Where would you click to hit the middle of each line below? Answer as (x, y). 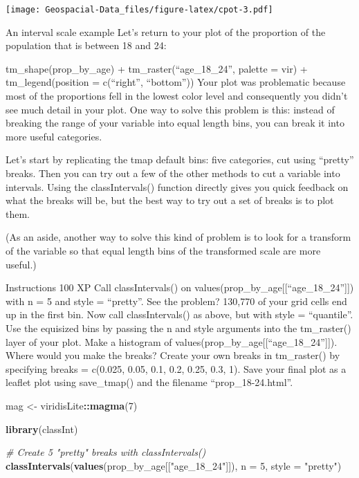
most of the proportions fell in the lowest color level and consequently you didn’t (177, 96)
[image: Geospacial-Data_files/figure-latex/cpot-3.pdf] (139, 10)
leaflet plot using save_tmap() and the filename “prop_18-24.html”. (149, 382)
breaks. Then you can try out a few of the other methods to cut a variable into (173, 173)
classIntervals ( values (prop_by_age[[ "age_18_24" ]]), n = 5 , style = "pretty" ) (174, 465)
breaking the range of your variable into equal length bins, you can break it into (175, 123)
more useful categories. (54, 136)
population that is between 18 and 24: (86, 45)
